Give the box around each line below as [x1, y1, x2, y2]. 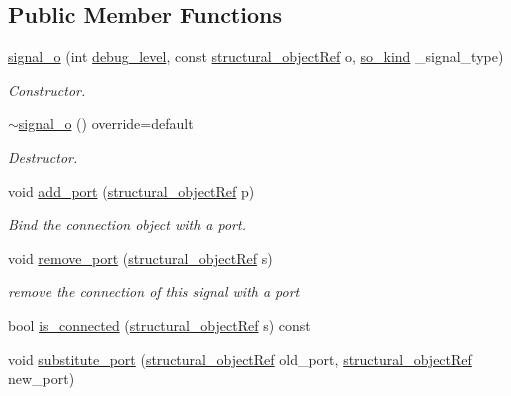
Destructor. [8, 146, 78, 167]
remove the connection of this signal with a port [8, 281, 300, 302]
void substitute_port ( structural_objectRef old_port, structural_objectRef [8, 348, 472, 369]
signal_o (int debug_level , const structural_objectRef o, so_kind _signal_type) [8, 46, 504, 67]
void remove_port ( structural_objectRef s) [8, 247, 273, 268]
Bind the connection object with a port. [8, 214, 246, 235]
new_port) [8, 368, 75, 389]
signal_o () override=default [18, 113, 194, 134]
